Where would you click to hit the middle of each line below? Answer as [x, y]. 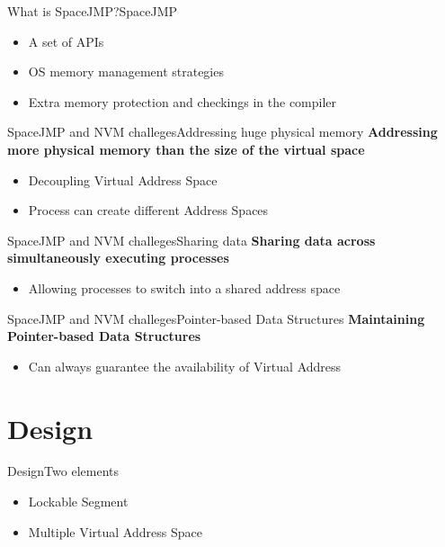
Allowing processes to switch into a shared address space [184, 287]
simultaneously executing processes [118, 258]
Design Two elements [63, 471]
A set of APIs [66, 41]
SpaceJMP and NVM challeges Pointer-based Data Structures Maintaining [216, 318]
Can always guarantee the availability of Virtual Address [185, 366]
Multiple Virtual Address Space [115, 531]
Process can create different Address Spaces [148, 210]
